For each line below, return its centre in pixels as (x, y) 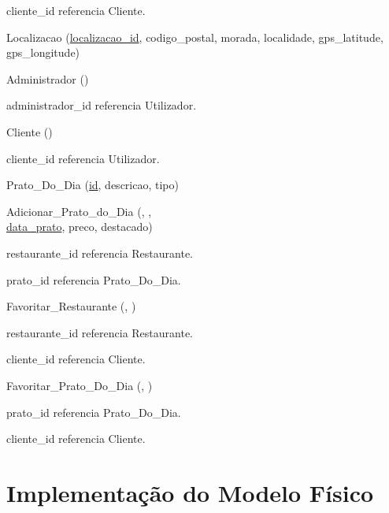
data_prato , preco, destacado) (80, 227)
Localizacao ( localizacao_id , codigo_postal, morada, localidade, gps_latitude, (195, 37)
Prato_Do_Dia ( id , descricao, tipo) (93, 185)
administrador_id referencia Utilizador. (102, 105)
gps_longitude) (43, 52)
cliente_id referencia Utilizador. (83, 158)
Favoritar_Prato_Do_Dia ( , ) (80, 385)
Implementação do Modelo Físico (190, 492)
